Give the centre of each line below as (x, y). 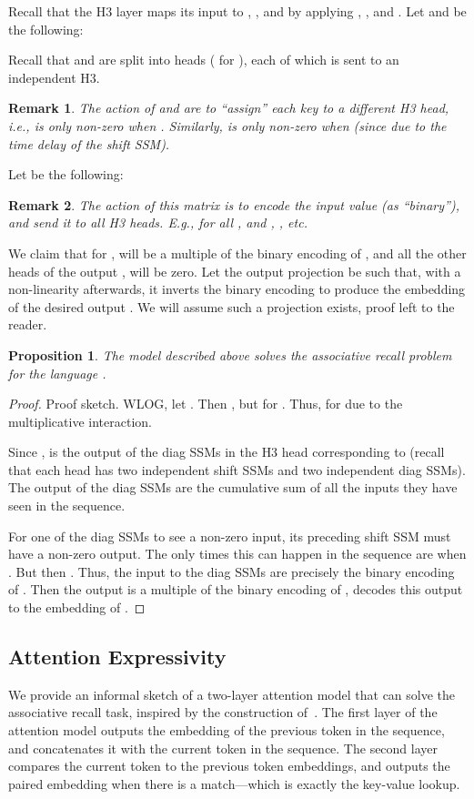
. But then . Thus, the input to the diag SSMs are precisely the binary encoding (232, 571)
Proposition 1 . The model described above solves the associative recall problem (230, 354)
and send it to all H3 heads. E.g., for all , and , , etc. (158, 223)
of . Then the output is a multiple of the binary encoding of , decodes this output (236, 589)
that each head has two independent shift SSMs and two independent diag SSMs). (237, 469)
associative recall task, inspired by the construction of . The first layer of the (223, 712)
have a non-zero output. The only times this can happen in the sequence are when (237, 554)
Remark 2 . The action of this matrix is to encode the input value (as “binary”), (234, 204)
